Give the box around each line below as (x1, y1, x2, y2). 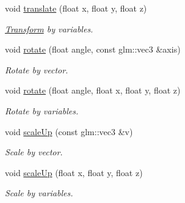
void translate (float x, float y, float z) (5, 2, 147, 14)
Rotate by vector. (5, 63, 68, 76)
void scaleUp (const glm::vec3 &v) (5, 125, 133, 138)
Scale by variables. (5, 186, 73, 199)
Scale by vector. (5, 146, 63, 158)
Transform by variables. (5, 22, 93, 35)
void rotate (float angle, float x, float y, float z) (5, 84, 181, 97)
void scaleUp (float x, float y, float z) (5, 166, 143, 179)
